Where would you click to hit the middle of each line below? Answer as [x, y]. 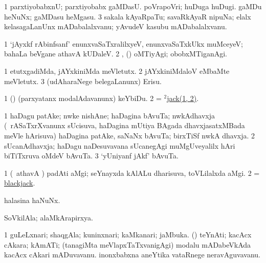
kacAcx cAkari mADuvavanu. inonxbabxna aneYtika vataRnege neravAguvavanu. [132, 255]
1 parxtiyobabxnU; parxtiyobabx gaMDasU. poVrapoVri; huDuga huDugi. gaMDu [133, 6]
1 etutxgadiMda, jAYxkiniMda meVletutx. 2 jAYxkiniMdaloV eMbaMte [117, 70]
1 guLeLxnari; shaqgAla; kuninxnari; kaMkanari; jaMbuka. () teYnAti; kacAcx [128, 235]
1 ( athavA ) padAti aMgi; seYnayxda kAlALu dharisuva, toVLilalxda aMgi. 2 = [132, 173]
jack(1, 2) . [183, 98]
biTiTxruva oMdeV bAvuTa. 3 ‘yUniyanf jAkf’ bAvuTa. [91, 156]
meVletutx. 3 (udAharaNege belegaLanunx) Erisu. [83, 81]
